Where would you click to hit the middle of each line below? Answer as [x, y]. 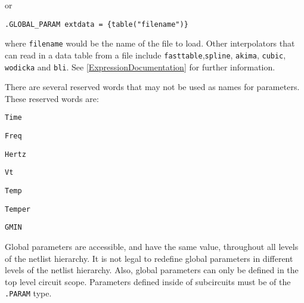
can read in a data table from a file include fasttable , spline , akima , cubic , [145, 55]
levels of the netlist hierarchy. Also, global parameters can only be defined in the [152, 270]
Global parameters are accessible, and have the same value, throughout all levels [152, 246]
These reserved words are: [52, 98]
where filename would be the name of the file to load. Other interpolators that [150, 43]
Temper [18, 209]
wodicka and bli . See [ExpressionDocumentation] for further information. [140, 67]
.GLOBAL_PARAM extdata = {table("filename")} [97, 24]
